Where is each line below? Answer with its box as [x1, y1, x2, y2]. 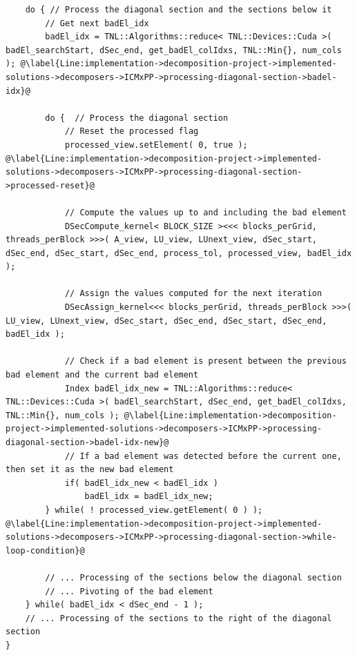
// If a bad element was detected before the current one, [64, 451, 342, 461]
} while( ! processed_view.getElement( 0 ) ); [45, 505, 263, 515]
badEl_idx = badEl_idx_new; [84, 491, 213, 502]
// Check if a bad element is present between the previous [64, 356, 347, 366]
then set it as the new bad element [6, 465, 174, 475]
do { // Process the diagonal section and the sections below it [25, 5, 332, 14]
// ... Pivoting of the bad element [45, 586, 213, 596]
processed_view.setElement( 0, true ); [64, 139, 248, 150]
